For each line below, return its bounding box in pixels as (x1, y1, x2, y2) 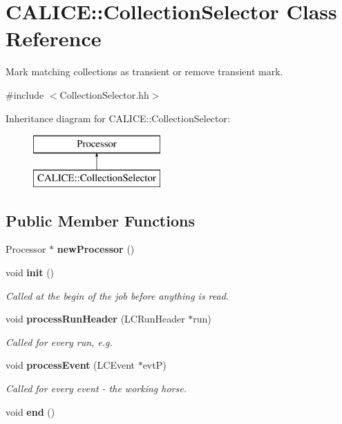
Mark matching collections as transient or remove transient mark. (6, 64, 283, 79)
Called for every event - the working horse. (6, 381, 187, 396)
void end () (6, 404, 55, 418)
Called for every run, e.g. (6, 334, 113, 349)
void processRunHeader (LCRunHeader (6, 311, 185, 326)
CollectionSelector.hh (59, 87, 149, 102)
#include (6, 87, 44, 102)
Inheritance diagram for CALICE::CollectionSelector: (6, 110, 230, 125)
